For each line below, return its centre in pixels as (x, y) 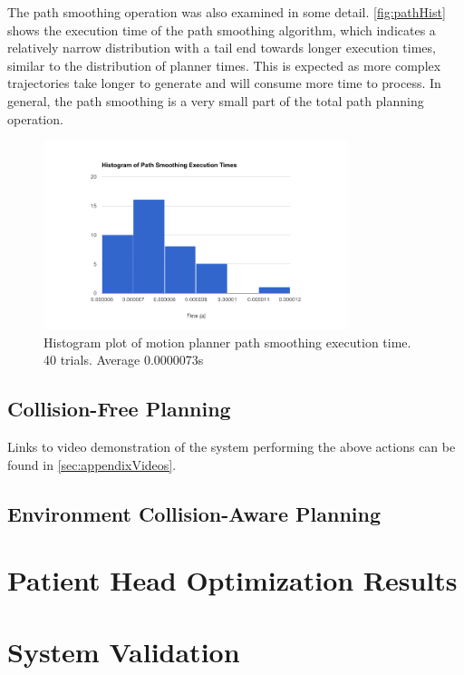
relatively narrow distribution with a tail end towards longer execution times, (222, 48)
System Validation (124, 651)
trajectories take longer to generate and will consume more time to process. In (224, 83)
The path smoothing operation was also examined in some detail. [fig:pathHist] (227, 12)
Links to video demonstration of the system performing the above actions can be (232, 446)
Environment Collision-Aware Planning (194, 513)
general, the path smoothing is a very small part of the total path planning (216, 100)
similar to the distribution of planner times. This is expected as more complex (224, 65)
